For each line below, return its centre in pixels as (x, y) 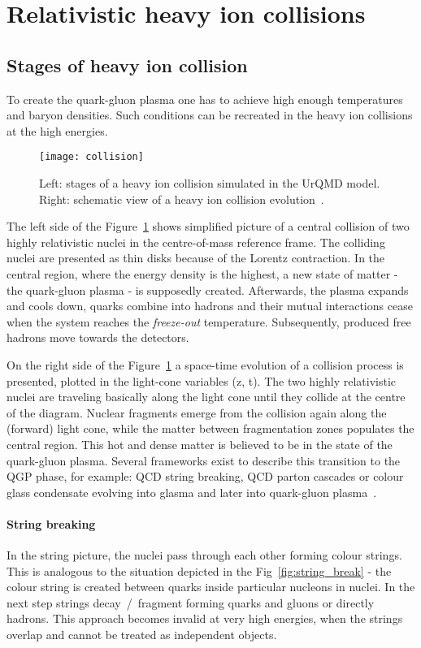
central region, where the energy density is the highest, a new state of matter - (202, 273)
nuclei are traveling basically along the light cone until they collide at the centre (206, 397)
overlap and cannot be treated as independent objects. (142, 635)
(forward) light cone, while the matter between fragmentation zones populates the (210, 428)
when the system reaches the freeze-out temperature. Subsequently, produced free (209, 321)
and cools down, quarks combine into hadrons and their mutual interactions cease (210, 306)
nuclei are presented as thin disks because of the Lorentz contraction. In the (196, 258)
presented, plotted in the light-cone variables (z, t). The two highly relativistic (202, 380)
